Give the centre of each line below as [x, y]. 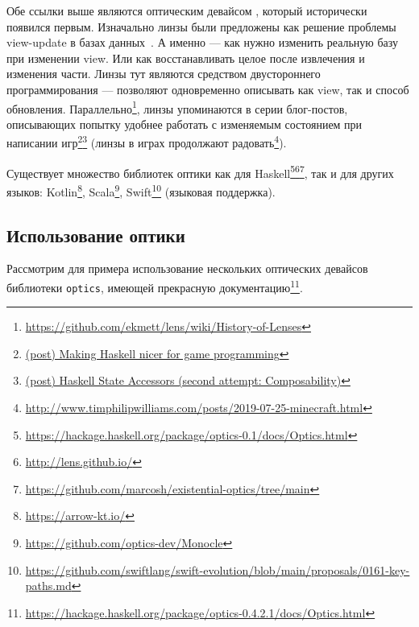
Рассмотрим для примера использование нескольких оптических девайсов [187, 268]
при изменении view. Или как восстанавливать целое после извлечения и [186, 58]
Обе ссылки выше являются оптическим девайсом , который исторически [187, 10]
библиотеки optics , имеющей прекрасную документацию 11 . [155, 286]
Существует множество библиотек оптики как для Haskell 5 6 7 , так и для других [200, 171]
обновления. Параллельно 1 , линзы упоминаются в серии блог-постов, [177, 107]
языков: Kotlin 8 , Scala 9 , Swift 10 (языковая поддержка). [141, 190]
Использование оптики [96, 235]
